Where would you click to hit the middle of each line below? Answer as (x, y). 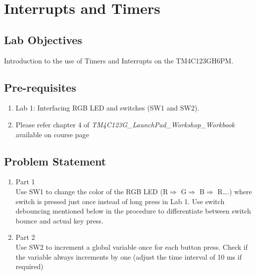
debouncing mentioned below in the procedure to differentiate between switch (133, 211)
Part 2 (25, 237)
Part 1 (25, 182)
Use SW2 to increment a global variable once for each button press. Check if (131, 247)
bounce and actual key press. (59, 220)
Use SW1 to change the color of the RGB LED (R (92, 191)
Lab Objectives (43, 39)
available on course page (52, 134)
